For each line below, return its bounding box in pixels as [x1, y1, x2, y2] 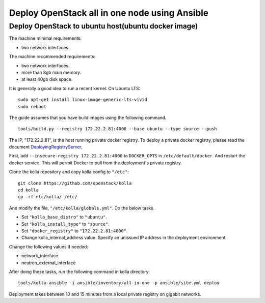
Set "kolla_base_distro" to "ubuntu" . [21, 214, 107, 220]
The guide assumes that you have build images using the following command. [9, 115, 167, 121]
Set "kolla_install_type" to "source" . [21, 221, 110, 227]
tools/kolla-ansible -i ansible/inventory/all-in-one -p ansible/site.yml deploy [18, 280, 220, 286]
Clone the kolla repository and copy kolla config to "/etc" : [9, 169, 129, 175]
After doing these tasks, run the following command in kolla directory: [9, 269, 150, 274]
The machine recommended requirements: [9, 54, 96, 60]
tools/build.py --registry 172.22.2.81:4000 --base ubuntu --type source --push [18, 126, 217, 132]
